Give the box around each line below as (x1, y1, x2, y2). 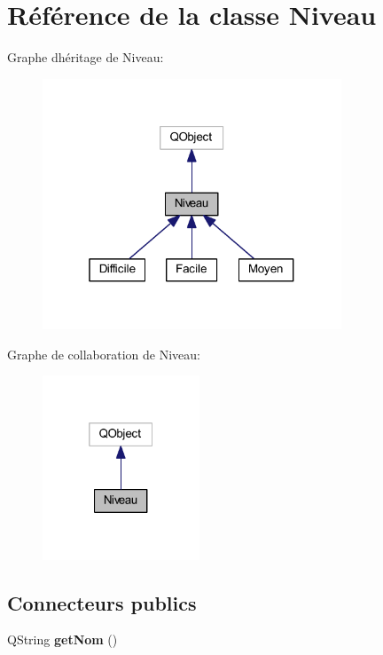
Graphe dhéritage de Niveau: (7, 48, 164, 67)
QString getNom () (7, 630, 118, 649)
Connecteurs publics (7, 588, 197, 616)
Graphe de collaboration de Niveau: (7, 344, 200, 363)
